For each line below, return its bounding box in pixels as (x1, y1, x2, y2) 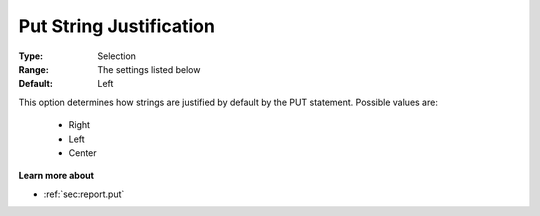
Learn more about (18, 170, 95, 182)
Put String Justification (18, 15, 215, 37)
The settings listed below (97, 63, 201, 75)
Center (68, 146, 97, 159)
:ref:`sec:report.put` (43, 188, 125, 200)
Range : (18, 63, 49, 75)
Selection (97, 50, 137, 62)
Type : (18, 50, 44, 62)
